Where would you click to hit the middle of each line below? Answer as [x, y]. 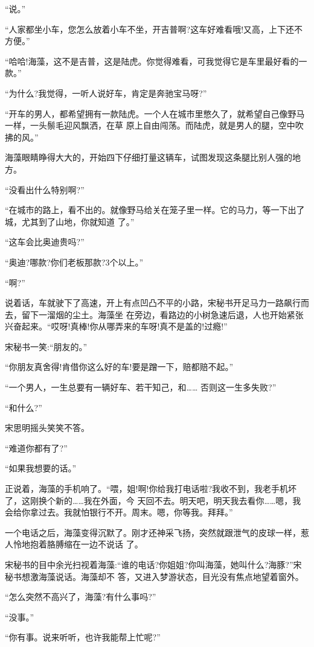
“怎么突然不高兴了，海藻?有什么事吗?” [81, 597]
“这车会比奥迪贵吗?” [45, 242]
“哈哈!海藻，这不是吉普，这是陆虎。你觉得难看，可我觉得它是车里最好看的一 [156, 61]
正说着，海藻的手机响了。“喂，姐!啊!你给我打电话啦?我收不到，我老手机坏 [151, 489]
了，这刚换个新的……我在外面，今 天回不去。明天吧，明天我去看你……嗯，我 [153, 500]
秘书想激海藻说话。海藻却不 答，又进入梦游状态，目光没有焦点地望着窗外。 [154, 576]
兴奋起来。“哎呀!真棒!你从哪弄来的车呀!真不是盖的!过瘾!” [116, 326]
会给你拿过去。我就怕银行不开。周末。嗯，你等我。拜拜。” [119, 512]
